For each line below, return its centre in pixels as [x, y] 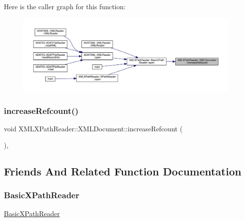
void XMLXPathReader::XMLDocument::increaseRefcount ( [93, 129]
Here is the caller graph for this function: [65, 6]
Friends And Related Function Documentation [123, 171]
